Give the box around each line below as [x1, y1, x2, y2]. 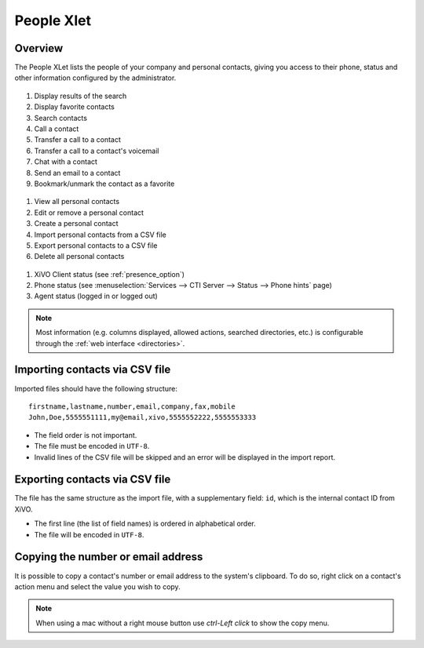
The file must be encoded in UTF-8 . [34, 442, 150, 451]
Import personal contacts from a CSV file [34, 230, 166, 239]
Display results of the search [34, 91, 127, 100]
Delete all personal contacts [34, 252, 125, 261]
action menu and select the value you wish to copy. [14, 581, 181, 592]
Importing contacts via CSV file [14, 363, 171, 377]
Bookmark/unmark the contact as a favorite [34, 179, 175, 188]
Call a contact [34, 124, 79, 133]
